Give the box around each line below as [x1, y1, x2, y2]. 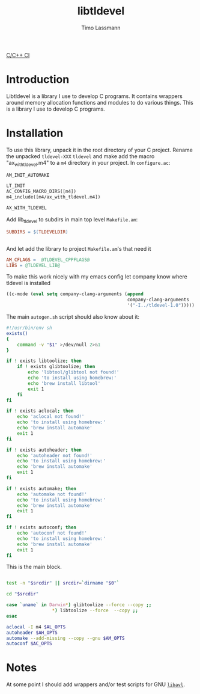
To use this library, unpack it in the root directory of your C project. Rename [6, 146, 193, 153]
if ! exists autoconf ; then [6, 524, 77, 530]
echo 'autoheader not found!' [17, 452, 93, 458]
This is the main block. [6, 563, 62, 571]
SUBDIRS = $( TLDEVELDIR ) [6, 229, 68, 235]
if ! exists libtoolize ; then [6, 358, 82, 364]
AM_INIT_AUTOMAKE [6, 172, 50, 178]
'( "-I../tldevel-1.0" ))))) [127, 302, 195, 309]
